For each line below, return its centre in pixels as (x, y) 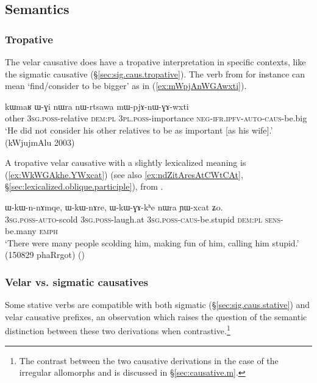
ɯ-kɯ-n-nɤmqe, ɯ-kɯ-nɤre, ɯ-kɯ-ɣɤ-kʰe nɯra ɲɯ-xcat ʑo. (114, 206)
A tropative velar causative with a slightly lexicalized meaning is (126, 163)
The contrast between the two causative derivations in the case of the (149, 360)
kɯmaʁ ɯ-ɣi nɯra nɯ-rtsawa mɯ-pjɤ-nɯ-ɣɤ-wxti (97, 106)
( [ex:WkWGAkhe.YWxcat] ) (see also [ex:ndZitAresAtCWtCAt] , (124, 174)
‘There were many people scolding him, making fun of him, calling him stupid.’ (152, 242)
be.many (21, 231)
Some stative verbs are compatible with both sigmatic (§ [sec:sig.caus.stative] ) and (158, 305)
